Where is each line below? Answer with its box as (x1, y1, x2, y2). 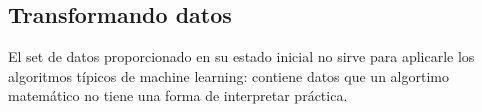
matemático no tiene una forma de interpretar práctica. (8, 85, 348, 106)
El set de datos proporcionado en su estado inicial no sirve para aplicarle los (8, 46, 475, 67)
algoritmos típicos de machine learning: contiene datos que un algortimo (8, 65, 449, 86)
